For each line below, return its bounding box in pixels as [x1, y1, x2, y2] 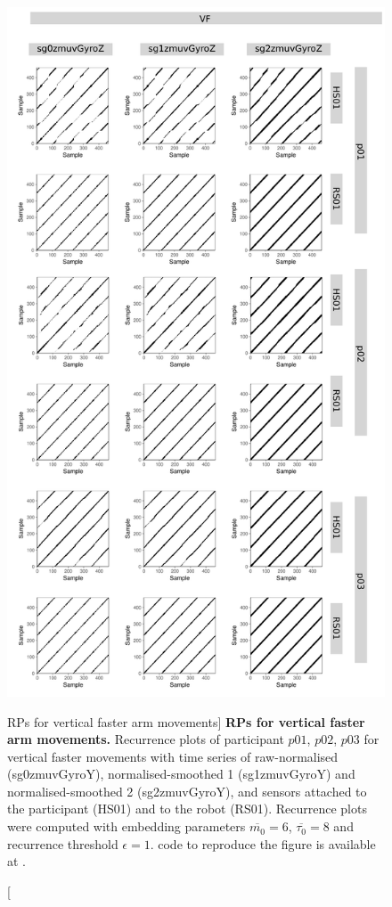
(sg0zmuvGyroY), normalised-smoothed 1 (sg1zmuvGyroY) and [7, 764, 355, 783]
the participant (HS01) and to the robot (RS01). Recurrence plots [7, 799, 367, 818]
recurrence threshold [7, 834, 118, 853]
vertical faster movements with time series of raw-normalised [7, 747, 339, 765]
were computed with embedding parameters [7, 817, 246, 836]
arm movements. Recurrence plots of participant [7, 730, 284, 748]
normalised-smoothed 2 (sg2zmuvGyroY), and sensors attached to [7, 781, 367, 800]
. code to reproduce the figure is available [150, 834, 376, 853]
